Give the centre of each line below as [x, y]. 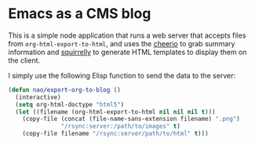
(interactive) [38, 97]
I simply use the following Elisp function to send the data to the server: [122, 75]
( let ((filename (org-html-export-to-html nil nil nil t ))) [115, 112]
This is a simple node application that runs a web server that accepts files [127, 35]
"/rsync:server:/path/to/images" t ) [120, 126]
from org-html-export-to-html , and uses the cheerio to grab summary [122, 43]
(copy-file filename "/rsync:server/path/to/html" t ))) [116, 134]
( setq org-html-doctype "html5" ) [70, 104]
